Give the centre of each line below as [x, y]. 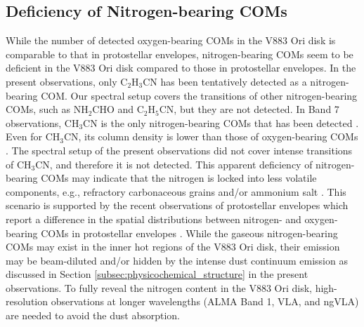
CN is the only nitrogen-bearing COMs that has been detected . [221, 122]
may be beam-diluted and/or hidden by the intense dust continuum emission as [177, 260]
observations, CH [43, 122]
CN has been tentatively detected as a [225, 81]
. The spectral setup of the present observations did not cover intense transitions [179, 150]
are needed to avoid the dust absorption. [93, 315]
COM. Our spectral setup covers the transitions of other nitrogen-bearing [199, 95]
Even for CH [33, 136]
